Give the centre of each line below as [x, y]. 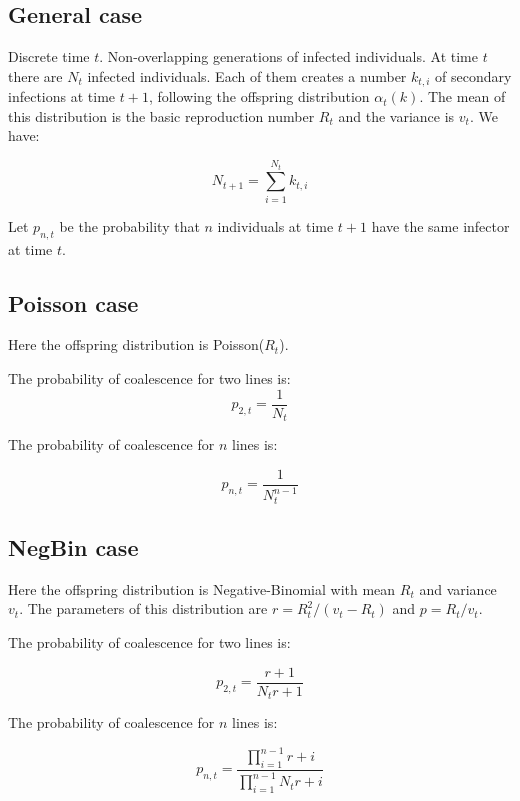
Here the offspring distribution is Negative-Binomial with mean [202, 588]
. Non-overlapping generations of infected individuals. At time [288, 56]
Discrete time [49, 56]
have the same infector [440, 225]
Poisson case [73, 302]
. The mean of [462, 96]
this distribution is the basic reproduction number [161, 115]
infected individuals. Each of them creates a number [247, 75]
